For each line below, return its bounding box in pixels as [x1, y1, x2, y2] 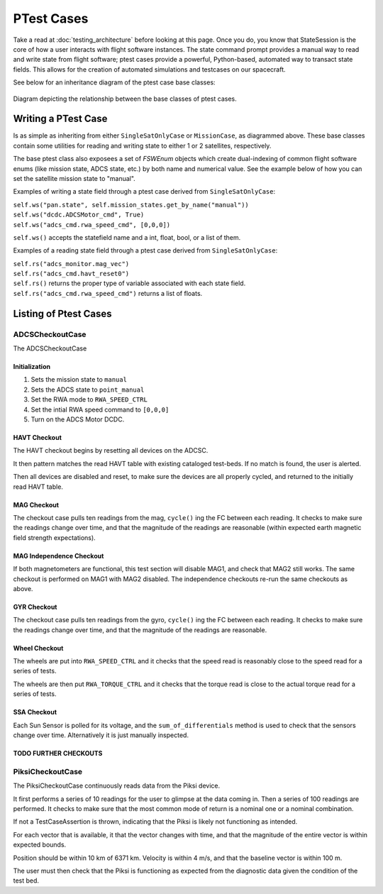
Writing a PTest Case [13, 113, 108, 125]
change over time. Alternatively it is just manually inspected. [13, 731, 189, 739]
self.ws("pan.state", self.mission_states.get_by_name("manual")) [13, 201, 250, 209]
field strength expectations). [13, 533, 96, 542]
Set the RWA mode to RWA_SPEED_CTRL [30, 395, 148, 404]
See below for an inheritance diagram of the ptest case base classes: [13, 78, 216, 87]
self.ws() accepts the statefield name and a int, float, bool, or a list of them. [13, 233, 241, 241]
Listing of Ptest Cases [13, 307, 113, 319]
